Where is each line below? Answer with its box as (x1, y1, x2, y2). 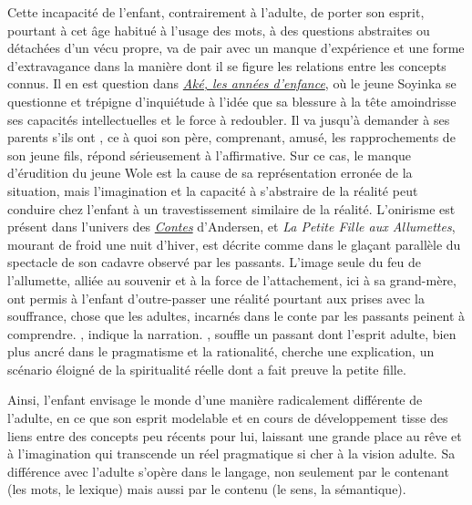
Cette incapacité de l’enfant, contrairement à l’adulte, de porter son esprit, (7, 3, 425, 21)
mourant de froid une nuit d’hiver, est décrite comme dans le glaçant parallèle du (7, 234, 461, 253)
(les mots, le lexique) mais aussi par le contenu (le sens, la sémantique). (7, 479, 406, 499)
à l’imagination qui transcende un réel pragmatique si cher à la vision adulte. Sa (7, 444, 456, 463)
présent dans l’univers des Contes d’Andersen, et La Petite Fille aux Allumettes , (7, 217, 456, 236)
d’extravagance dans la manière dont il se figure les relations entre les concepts (7, 56, 446, 75)
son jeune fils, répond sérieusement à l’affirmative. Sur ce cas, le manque (7, 145, 412, 164)
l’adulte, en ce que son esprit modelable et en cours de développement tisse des (7, 408, 448, 428)
